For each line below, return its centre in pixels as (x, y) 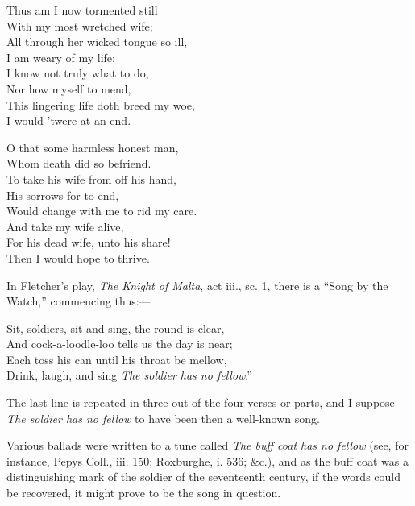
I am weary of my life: (61, 57)
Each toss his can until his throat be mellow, (117, 359)
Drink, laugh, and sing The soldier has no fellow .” (129, 375)
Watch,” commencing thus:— (79, 301)
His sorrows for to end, (63, 195)
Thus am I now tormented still (82, 10)
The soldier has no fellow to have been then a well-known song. (163, 418)
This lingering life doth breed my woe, (101, 104)
